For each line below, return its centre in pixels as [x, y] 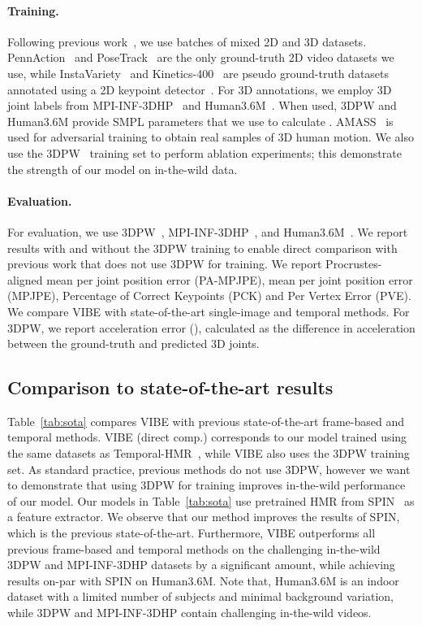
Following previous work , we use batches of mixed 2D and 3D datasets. [187, 41]
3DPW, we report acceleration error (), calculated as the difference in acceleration [211, 327]
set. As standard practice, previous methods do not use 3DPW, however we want [209, 469]
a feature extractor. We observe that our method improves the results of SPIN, [204, 517]
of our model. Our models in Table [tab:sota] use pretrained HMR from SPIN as [211, 500]
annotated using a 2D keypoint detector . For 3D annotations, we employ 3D [200, 89]
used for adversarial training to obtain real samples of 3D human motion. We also [211, 137]
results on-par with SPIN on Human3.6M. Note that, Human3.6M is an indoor [203, 580]
